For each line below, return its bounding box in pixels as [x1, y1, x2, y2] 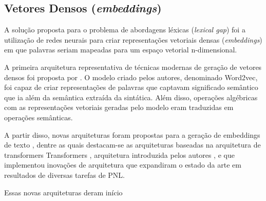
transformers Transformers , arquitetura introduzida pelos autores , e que [4, 149, 235, 160]
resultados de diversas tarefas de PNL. [4, 169, 125, 180]
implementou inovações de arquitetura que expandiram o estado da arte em [4, 159, 241, 170]
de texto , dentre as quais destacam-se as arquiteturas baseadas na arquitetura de [4, 139, 261, 150]
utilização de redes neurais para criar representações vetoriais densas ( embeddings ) [4, 34, 262, 45]
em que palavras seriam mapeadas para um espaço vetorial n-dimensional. [4, 44, 237, 55]
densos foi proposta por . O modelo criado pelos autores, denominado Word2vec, [4, 71, 258, 82]
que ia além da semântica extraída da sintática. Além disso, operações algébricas [4, 92, 258, 102]
